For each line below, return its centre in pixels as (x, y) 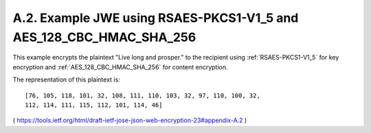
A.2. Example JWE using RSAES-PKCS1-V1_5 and (156, 18)
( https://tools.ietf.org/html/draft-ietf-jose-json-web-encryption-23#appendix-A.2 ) (130, 121)
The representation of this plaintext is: (66, 80)
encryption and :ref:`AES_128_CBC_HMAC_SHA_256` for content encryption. (120, 67)
